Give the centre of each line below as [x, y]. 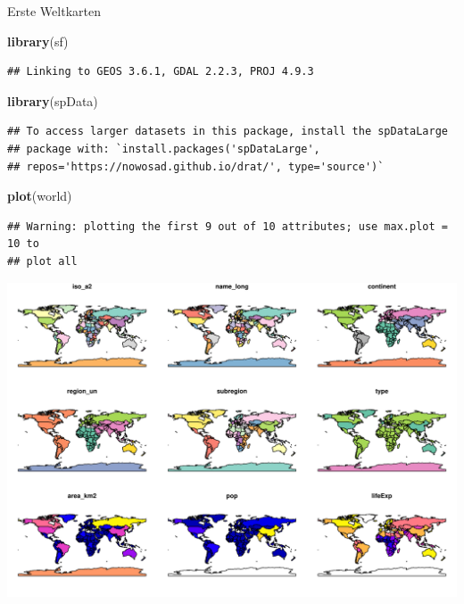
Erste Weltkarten [54, 11]
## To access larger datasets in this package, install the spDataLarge [228, 132]
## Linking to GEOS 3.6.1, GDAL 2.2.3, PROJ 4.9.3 [161, 72]
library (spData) [53, 100]
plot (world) [40, 196]
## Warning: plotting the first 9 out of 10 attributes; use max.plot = [228, 226]
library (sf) [38, 41]
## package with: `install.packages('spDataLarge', [164, 149]
